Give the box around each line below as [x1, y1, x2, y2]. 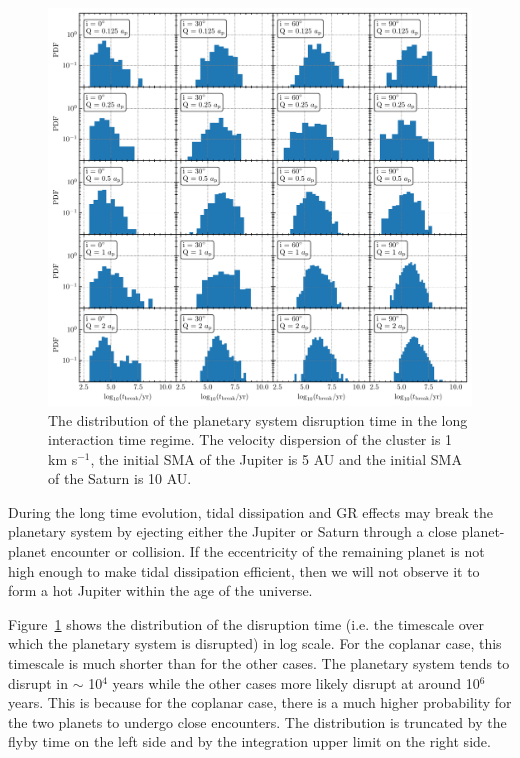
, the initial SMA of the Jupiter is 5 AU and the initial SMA [90, 448, 462, 469]
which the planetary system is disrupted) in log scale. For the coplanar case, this [8, 633, 502, 654]
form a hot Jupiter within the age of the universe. [8, 580, 313, 601]
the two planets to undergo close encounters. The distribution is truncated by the [8, 711, 507, 732]
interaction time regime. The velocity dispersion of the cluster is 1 [48, 429, 453, 450]
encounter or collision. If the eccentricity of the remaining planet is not [50, 541, 485, 562]
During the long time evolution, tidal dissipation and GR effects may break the [8, 501, 493, 522]
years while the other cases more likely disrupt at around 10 [112, 672, 480, 693]
